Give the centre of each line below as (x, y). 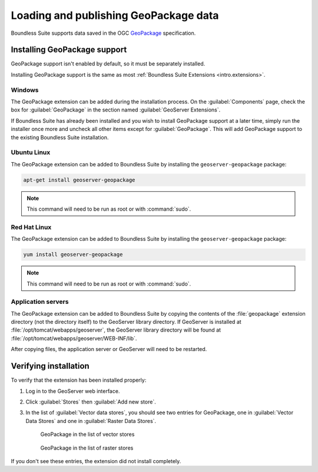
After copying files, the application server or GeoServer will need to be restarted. (109, 349)
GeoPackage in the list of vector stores (87, 434)
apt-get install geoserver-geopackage (79, 180)
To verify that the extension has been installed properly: (79, 380)
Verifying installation (50, 366)
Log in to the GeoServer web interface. (73, 391)
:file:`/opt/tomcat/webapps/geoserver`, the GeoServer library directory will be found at (116, 330)
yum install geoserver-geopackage (73, 255)
